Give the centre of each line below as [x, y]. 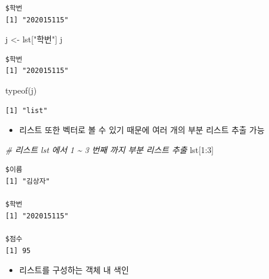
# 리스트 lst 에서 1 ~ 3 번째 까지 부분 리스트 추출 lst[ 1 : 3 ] [109, 149]
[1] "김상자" [28, 181]
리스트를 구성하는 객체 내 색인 [74, 270]
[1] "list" [26, 110]
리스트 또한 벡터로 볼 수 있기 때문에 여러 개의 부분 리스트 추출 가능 [142, 130]
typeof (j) [21, 90]
